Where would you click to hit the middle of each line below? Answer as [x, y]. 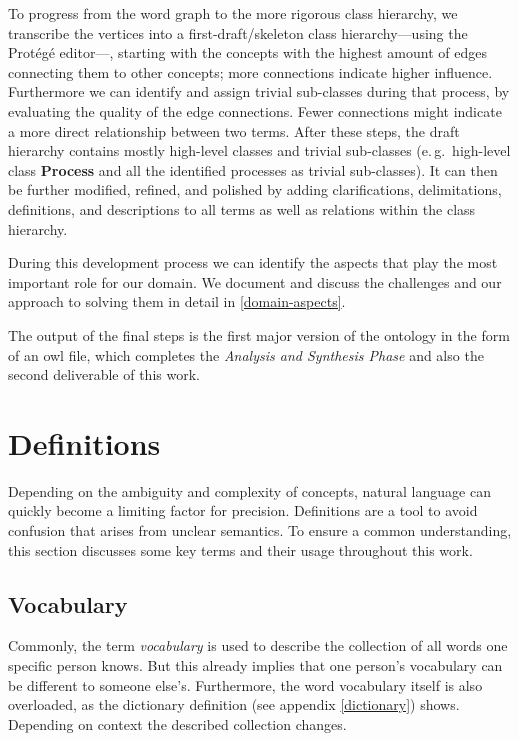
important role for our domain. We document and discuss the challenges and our [255, 281]
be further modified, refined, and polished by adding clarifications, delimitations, [255, 189]
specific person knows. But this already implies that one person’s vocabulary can [255, 664]
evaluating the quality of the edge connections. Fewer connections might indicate [255, 110]
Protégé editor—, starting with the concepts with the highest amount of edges [247, 52]
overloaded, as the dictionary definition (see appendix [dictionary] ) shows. [234, 704]
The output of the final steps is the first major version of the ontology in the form [259, 334]
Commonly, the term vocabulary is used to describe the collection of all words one [258, 645]
